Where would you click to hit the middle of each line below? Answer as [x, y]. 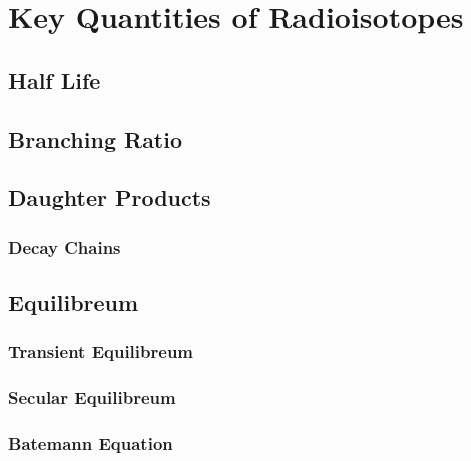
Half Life [54, 79]
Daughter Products [109, 197]
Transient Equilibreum [101, 351]
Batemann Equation [90, 442]
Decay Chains [64, 246]
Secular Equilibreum [92, 397]
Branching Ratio [95, 138]
